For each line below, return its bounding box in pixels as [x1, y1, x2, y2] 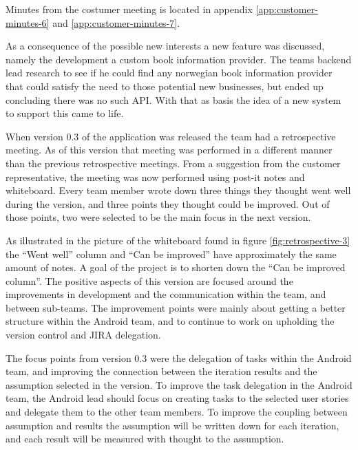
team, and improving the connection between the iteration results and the [6, 364, 317, 378]
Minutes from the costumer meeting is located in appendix [6, 2, 253, 16]
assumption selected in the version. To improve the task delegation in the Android [6, 377, 352, 392]
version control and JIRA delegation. [6, 328, 161, 342]
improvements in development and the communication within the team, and [6, 287, 326, 301]
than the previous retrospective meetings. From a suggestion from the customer [6, 156, 341, 170]
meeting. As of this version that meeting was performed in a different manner [6, 142, 333, 157]
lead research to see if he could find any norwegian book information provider [6, 65, 333, 80]
